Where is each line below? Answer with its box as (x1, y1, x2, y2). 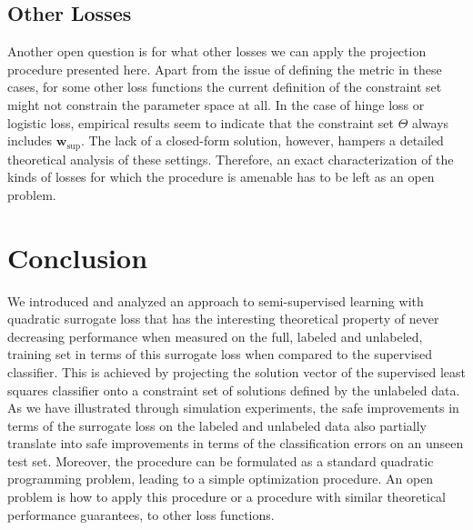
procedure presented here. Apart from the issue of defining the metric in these (7, 59, 442, 78)
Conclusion (7, 238, 148, 275)
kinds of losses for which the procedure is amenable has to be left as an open (7, 167, 435, 186)
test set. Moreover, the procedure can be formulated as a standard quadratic (7, 451, 434, 470)
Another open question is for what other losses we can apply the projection (7, 42, 427, 61)
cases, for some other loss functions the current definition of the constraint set (7, 77, 442, 96)
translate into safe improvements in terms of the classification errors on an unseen (7, 434, 464, 453)
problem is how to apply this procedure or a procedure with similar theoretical (7, 487, 447, 506)
